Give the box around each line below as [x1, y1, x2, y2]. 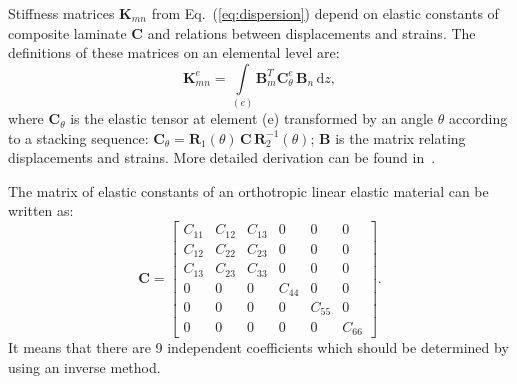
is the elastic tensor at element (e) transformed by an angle [70, 108, 434, 129]
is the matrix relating [335, 127, 466, 148]
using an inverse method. [8, 356, 161, 377]
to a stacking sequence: [8, 127, 149, 148]
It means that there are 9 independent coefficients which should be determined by [8, 336, 509, 357]
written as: [8, 200, 74, 221]
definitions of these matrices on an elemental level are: [8, 42, 340, 63]
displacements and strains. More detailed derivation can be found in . [8, 147, 436, 168]
